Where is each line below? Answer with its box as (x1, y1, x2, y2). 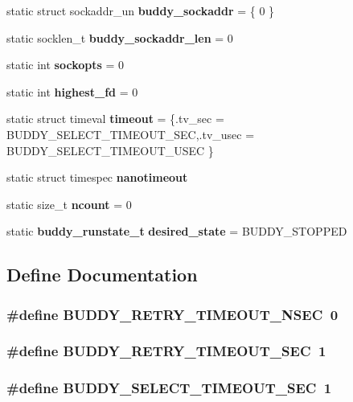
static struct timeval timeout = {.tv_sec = (6, 110, 224, 127)
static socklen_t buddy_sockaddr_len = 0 (6, 29, 233, 46)
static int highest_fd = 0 (6, 83, 138, 100)
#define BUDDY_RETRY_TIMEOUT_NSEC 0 (6, 304, 339, 324)
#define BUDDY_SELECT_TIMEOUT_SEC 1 (6, 378, 332, 398)
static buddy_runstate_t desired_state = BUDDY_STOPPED (6, 223, 347, 240)
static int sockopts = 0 (6, 56, 125, 73)
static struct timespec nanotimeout (6, 169, 188, 186)
